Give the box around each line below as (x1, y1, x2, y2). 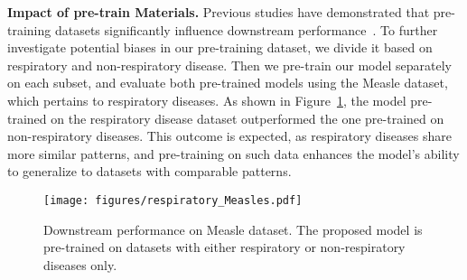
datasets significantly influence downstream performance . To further (54, 20, 438, 39)
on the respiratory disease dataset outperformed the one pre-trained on (51, 108, 444, 127)
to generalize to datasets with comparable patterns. (7, 162, 292, 181)
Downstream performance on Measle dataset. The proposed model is (43, 219, 423, 238)
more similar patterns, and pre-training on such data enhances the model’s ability (7, 144, 460, 163)
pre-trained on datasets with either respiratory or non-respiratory (43, 238, 406, 257)
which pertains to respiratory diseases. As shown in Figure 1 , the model (7, 90, 406, 109)
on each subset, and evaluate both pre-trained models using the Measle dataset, (7, 73, 448, 92)
